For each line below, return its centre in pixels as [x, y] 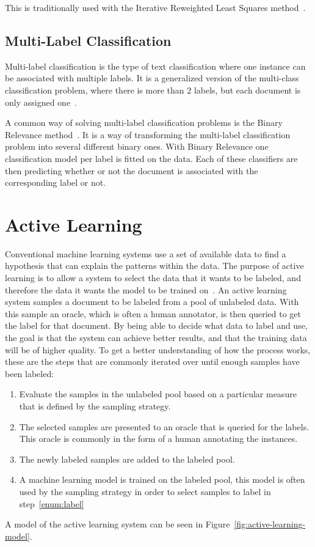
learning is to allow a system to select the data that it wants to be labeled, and [153, 278]
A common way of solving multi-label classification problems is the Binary [144, 123]
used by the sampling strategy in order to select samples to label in [145, 491]
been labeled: [30, 373]
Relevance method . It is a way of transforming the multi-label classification [148, 134]
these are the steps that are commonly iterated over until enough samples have [152, 362]
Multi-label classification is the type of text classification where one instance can [155, 66]
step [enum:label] [52, 503]
